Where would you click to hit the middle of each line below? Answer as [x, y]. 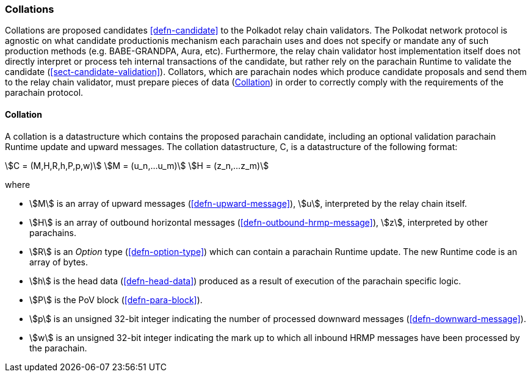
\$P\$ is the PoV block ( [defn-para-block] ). [116, 300]
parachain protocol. [44, 93]
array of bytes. [59, 262]
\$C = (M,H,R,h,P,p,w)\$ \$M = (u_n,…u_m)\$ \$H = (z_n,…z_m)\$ [137, 165]
